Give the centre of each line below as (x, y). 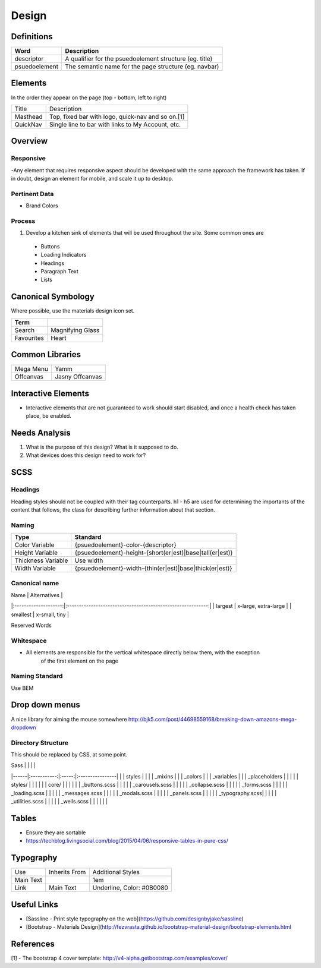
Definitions (32, 37)
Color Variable (34, 545)
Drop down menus (45, 705)
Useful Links (35, 904)
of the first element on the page (80, 661)
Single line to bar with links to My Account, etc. (115, 124)
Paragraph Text (59, 271)
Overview (29, 141)
